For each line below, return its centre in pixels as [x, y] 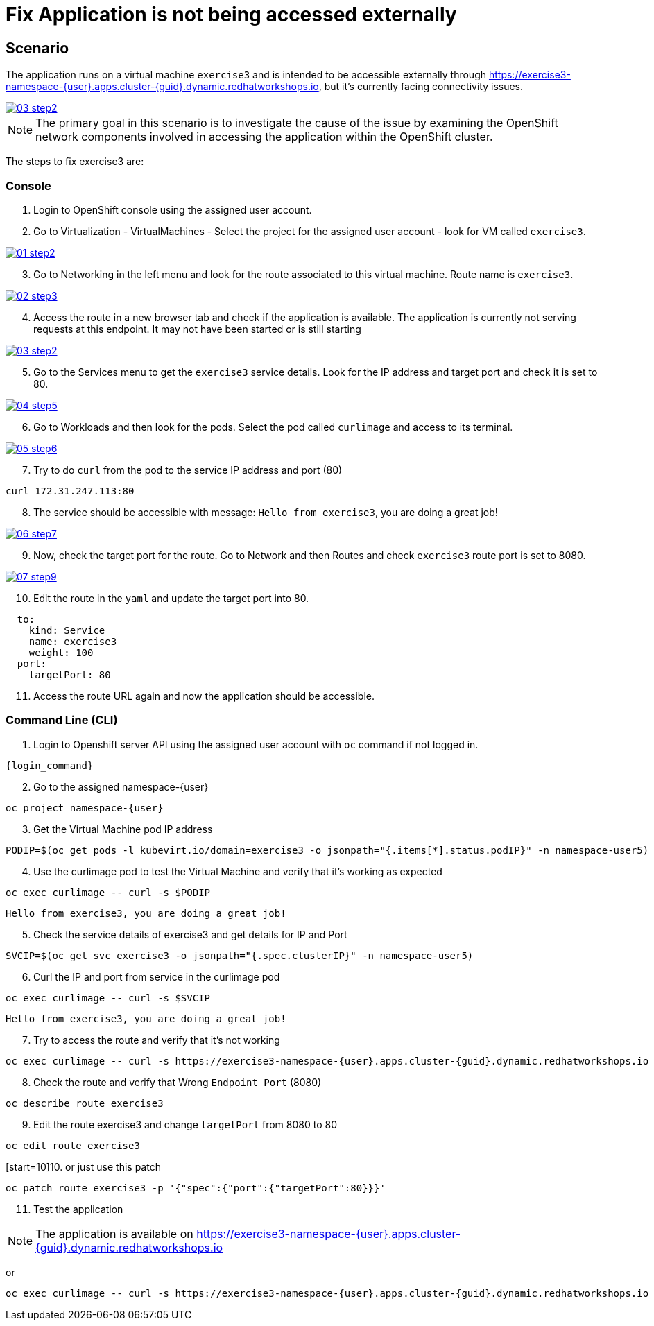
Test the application [78, 1209]
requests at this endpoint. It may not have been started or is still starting [197, 329]
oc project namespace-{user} [85, 808]
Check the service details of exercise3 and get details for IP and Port [190, 934]
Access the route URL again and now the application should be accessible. [204, 696]
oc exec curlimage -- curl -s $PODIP [108, 892]
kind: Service [67, 630]
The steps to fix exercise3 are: [75, 162]
